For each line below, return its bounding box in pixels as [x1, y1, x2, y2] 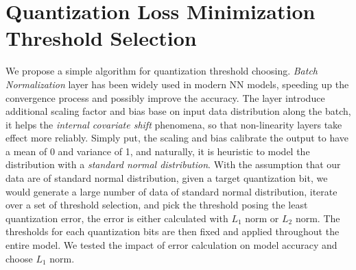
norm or [245, 211, 279, 225]
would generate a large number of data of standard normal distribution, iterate [5, 184, 337, 198]
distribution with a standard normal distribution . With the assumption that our [5, 157, 341, 172]
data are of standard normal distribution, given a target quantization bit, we [5, 171, 328, 185]
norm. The [295, 211, 340, 225]
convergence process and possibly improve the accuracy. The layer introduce [5, 90, 325, 105]
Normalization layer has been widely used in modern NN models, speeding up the [5, 77, 349, 91]
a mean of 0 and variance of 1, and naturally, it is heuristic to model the [5, 144, 310, 158]
